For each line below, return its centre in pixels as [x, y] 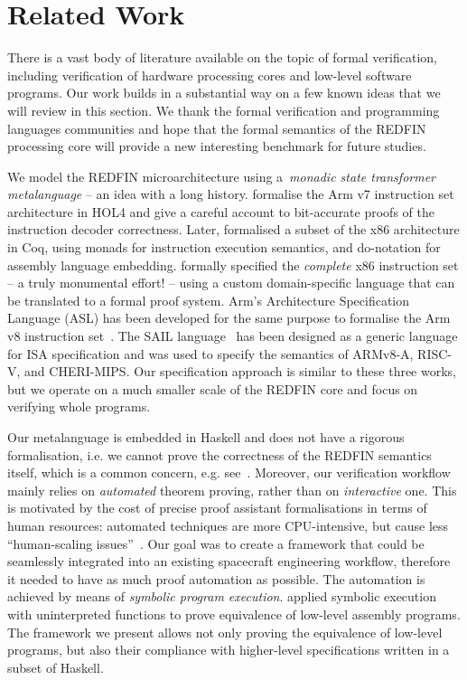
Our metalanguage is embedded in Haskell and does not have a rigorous [206, 437]
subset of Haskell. [56, 667]
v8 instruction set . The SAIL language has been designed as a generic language [233, 336]
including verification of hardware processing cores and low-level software [210, 75]
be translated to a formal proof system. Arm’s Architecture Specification [209, 300]
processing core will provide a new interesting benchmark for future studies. [217, 146]
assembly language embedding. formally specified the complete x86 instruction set [233, 264]
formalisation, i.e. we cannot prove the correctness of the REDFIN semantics [219, 454]
